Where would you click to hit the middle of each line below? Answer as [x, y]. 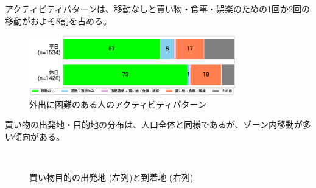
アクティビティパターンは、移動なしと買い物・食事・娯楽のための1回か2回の [157, 9]
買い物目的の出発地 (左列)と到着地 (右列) [111, 177]
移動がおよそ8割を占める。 [58, 20]
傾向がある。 [39, 136]
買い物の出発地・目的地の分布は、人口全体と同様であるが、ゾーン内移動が [154, 124]
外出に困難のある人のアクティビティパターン [118, 104]
